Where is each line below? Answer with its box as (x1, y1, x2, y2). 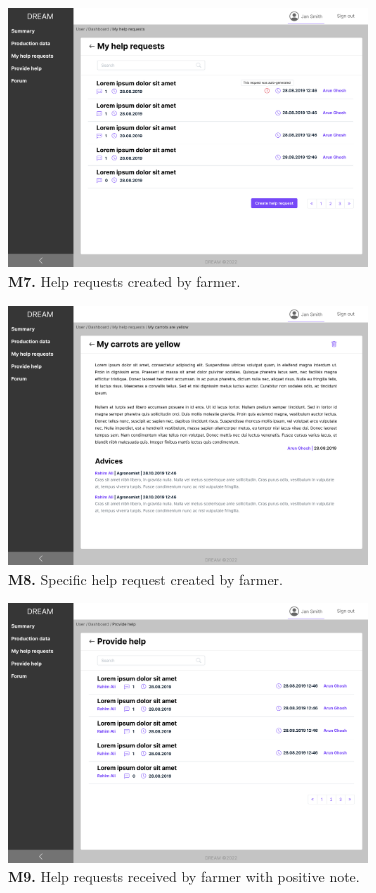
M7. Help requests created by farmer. (8, 270, 241, 291)
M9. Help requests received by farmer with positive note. (8, 866, 360, 887)
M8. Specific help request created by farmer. (8, 568, 283, 589)
